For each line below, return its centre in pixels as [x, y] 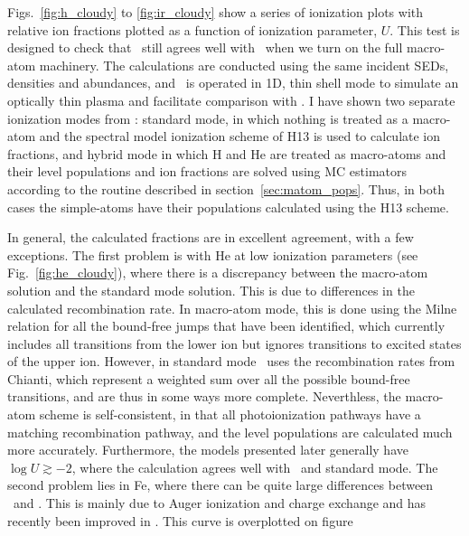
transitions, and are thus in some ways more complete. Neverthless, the [204, 396]
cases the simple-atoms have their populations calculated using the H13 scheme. [228, 207]
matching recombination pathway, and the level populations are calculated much [230, 432]
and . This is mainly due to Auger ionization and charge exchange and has [220, 503]
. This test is [425, 29]
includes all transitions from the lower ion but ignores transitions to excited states [234, 343]
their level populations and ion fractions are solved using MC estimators [207, 171]
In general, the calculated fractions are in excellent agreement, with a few [211, 237]
